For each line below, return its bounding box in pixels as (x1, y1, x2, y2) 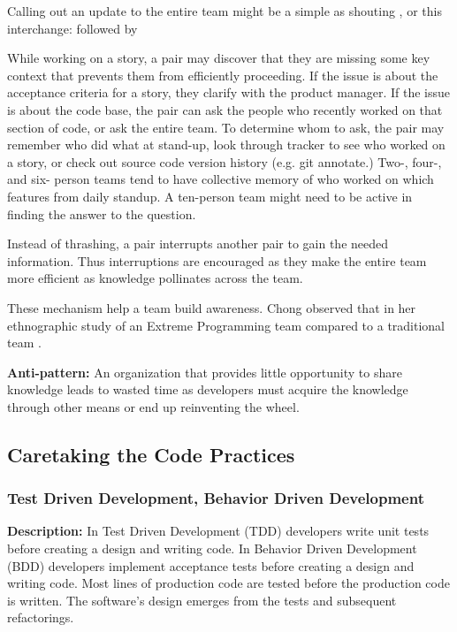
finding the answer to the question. (7, 204, 196, 223)
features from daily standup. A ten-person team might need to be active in (7, 187, 413, 205)
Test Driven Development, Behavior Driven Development (7, 487, 424, 509)
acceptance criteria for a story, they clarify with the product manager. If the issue (7, 83, 451, 102)
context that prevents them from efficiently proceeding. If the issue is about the (7, 65, 438, 84)
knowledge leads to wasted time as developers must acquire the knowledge (7, 380, 408, 399)
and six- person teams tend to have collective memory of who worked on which (7, 170, 434, 188)
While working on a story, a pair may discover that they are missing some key (7, 49, 430, 67)
